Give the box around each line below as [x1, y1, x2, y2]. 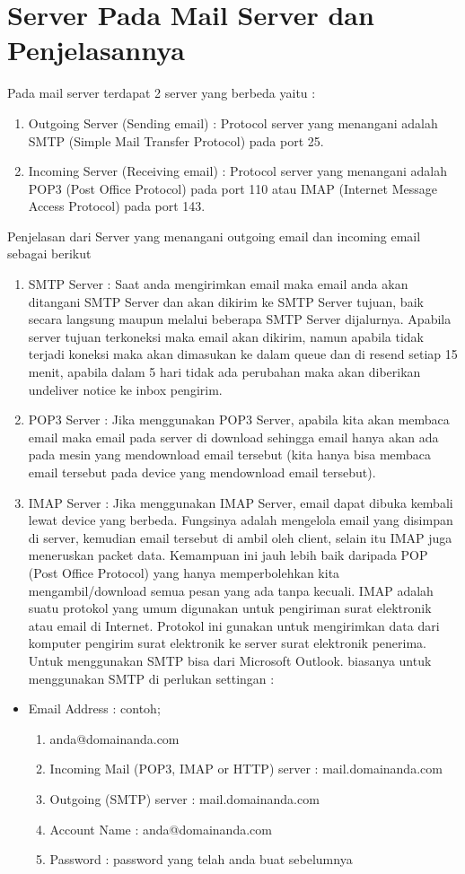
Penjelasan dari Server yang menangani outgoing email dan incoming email [7, 226, 421, 245]
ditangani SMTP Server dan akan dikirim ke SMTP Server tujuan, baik [28, 292, 424, 310]
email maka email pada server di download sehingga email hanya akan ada [28, 427, 439, 446]
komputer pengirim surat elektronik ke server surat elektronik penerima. [28, 634, 426, 652]
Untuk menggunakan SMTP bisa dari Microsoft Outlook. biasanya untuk [28, 651, 432, 669]
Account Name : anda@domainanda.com [49, 819, 272, 838]
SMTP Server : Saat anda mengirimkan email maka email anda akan [28, 275, 408, 293]
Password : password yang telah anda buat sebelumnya [49, 850, 353, 869]
